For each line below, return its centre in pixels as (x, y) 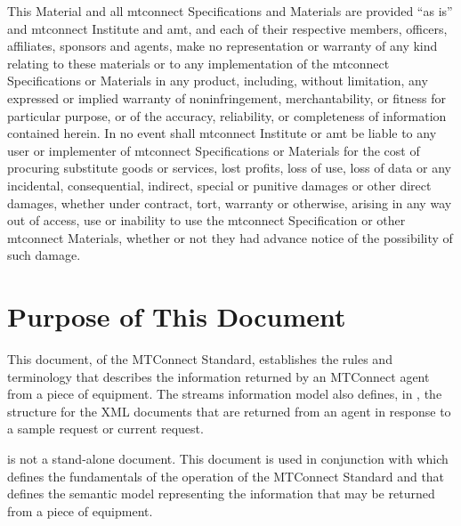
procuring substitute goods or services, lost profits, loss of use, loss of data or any (229, 168)
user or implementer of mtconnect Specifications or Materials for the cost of (214, 150)
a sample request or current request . (105, 429)
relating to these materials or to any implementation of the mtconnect (198, 63)
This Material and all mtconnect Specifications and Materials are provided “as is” (230, 11)
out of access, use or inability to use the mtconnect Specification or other (206, 220)
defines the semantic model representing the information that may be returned (221, 494)
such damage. (44, 255)
